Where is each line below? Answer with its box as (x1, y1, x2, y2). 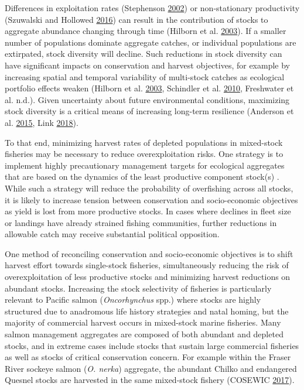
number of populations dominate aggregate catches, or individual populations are (5, 36, 296, 48)
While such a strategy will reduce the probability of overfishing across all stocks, (5, 182, 293, 194)
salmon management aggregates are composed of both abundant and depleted (5, 328, 283, 340)
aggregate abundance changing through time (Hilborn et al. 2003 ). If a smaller (5, 25, 286, 37)
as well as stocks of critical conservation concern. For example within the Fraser (5, 351, 291, 363)
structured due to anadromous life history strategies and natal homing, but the (5, 305, 289, 317)
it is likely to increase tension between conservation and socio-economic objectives (5, 193, 298, 206)
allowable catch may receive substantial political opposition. (5, 228, 220, 240)
